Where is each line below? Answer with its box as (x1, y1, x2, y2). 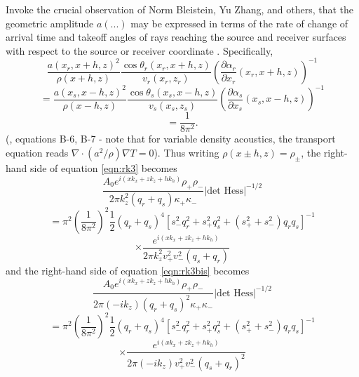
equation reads (6, 145, 69, 160)
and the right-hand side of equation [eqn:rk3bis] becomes (6, 263, 250, 277)
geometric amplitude (6, 15, 94, 30)
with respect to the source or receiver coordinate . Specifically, (6, 43, 273, 58)
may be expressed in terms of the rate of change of (130, 15, 348, 30)
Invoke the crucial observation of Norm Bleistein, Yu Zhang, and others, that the (6, 2, 354, 16)
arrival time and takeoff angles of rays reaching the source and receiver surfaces (6, 29, 346, 44)
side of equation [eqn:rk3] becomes (30, 161, 177, 176)
